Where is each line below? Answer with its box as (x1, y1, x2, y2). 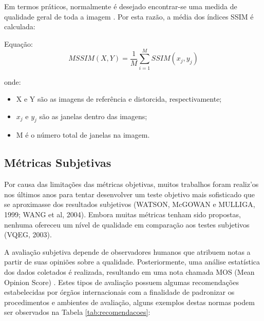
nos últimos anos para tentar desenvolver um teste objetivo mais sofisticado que (4, 188, 255, 199)
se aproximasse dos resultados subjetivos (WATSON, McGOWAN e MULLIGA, (4, 199, 255, 210)
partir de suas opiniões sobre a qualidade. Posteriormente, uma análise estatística (4, 256, 260, 267)
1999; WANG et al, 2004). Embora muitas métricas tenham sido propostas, (4, 209, 241, 220)
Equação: (4, 38, 33, 49)
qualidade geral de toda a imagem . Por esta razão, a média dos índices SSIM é (4, 11, 254, 22)
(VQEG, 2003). (4, 229, 52, 240)
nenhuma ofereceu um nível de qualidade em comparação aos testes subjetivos (4, 219, 250, 230)
